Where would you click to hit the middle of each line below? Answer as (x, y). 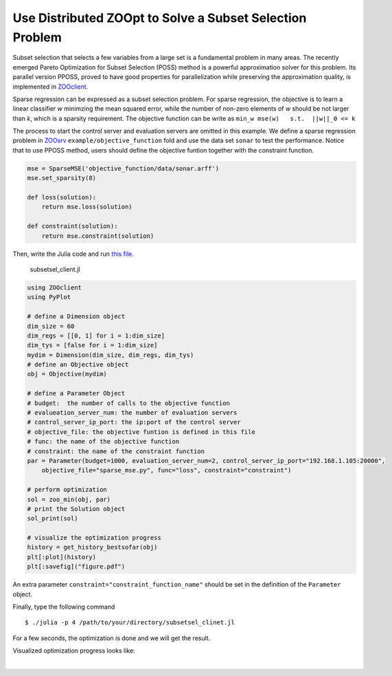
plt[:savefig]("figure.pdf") (76, 567)
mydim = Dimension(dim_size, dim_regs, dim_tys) (111, 355)
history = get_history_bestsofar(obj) (92, 547)
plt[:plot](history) (61, 557)
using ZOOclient (55, 287)
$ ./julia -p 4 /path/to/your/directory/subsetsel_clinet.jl (130, 623)
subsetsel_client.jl (55, 269)
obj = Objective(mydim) (67, 374)
